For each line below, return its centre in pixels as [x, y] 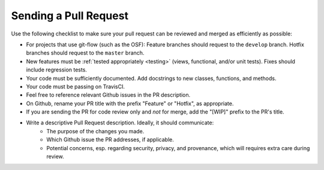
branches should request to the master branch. [85, 53]
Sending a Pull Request [70, 16]
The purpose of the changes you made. [95, 131]
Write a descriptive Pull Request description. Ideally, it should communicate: [120, 123]
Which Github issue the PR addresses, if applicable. [110, 140]
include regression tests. [56, 70]
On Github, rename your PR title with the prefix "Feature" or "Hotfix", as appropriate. [130, 103]
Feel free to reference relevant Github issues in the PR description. [108, 95]
